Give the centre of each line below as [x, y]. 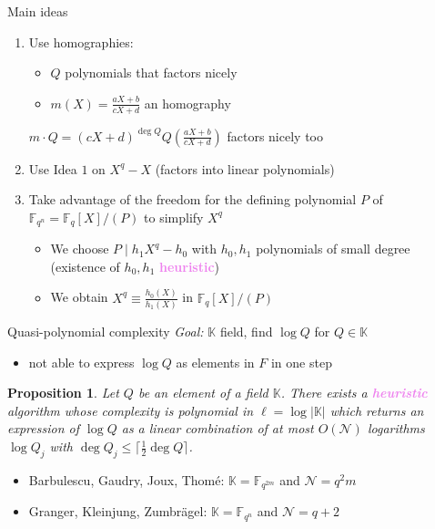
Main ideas [38, 11]
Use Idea [53, 168]
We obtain [79, 297]
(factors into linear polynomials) [245, 168]
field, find [246, 332]
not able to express [81, 362]
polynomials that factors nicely [151, 73]
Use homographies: [81, 41]
